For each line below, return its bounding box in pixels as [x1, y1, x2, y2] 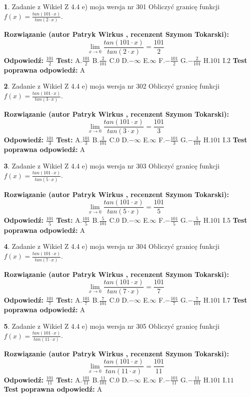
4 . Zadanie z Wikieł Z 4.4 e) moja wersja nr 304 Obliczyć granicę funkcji [4, 241, 220, 251]
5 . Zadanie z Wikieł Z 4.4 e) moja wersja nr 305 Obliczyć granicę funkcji [4, 321, 220, 331]
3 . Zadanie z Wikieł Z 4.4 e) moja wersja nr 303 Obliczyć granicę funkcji [4, 160, 220, 170]
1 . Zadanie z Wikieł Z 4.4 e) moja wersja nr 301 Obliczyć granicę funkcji [4, 1, 220, 11]
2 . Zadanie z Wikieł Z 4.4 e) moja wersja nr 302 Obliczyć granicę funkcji [4, 81, 220, 91]
